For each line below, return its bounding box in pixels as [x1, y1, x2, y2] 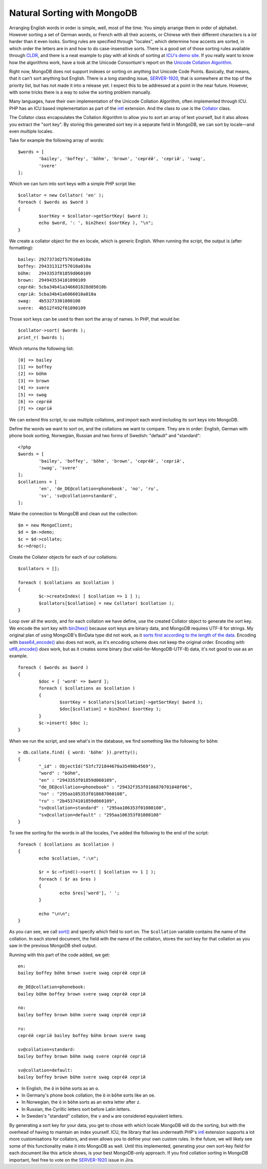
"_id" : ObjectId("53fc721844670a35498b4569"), [39, 763, 156, 769]
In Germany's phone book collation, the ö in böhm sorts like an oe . [21, 1092, 156, 1098]
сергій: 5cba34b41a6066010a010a [18, 291, 96, 297]
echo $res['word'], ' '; [59, 890, 120, 896]
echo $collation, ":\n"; [39, 855, 99, 861]
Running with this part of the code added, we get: [9, 952, 110, 958]
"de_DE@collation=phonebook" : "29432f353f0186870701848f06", [39, 784, 193, 790]
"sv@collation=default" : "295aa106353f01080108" [39, 812, 162, 818]
